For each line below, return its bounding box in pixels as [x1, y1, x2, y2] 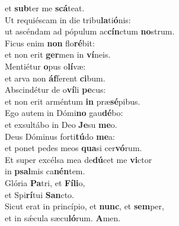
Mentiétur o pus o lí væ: [5, 59, 86, 72]
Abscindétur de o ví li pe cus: [5, 83, 106, 96]
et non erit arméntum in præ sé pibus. [5, 95, 140, 107]
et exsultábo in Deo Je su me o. [5, 118, 117, 130]
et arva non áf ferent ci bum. [5, 71, 106, 84]
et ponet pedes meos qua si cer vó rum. [5, 142, 142, 154]
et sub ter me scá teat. [5, 2, 85, 14]
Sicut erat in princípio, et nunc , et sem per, [5, 200, 164, 212]
